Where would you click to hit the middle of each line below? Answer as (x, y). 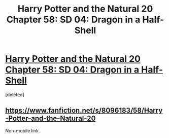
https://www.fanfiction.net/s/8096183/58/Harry (84, 110)
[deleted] (15, 94)
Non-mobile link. (23, 130)
